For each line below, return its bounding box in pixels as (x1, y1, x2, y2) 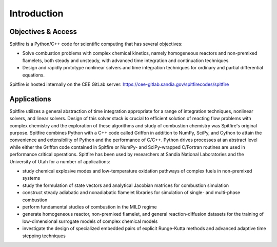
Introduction (9, 8, 64, 19)
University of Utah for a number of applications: (9, 158, 110, 164)
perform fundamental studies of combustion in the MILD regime (22, 204, 157, 210)
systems (22, 175, 41, 181)
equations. (22, 72, 45, 78)
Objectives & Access (9, 27, 77, 36)
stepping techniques (22, 233, 66, 239)
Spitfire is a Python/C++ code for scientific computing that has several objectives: (9, 41, 183, 47)
